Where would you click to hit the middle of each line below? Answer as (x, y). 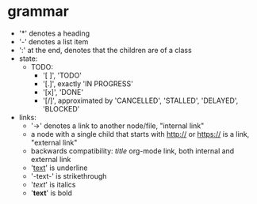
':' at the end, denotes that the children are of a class (105, 50)
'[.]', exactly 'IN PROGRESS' (88, 83)
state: (28, 59)
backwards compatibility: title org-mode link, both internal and (132, 151)
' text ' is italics (53, 184)
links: (27, 117)
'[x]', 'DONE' (63, 92)
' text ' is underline (59, 168)
